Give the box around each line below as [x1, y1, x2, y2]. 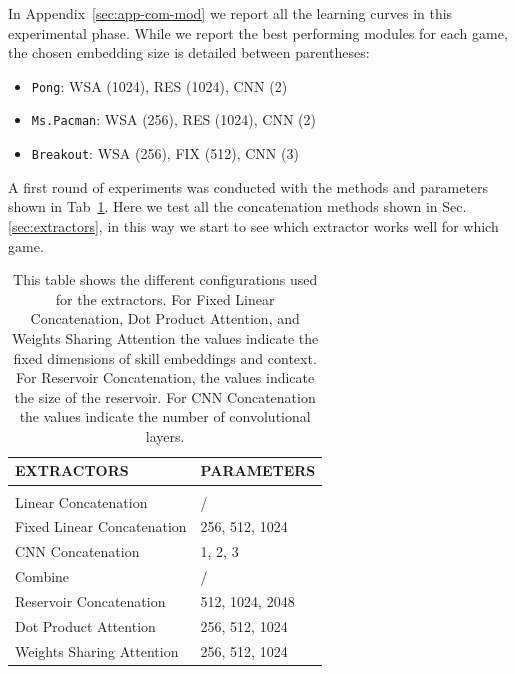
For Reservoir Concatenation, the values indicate [16, 367, 315, 388]
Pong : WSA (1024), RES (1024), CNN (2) [31, 75, 288, 96]
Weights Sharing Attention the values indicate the [12, 327, 319, 348]
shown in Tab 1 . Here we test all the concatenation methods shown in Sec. [8, 196, 467, 217]
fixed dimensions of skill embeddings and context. [13, 347, 317, 368]
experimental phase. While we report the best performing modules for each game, [8, 22, 508, 43]
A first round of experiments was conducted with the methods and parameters [8, 176, 489, 197]
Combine [15, 566, 70, 587]
